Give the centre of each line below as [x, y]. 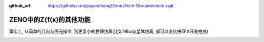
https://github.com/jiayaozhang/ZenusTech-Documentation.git [110, 6]
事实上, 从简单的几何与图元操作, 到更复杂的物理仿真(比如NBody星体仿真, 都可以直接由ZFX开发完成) [109, 31]
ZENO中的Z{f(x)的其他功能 [50, 20]
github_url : [20, 6]
